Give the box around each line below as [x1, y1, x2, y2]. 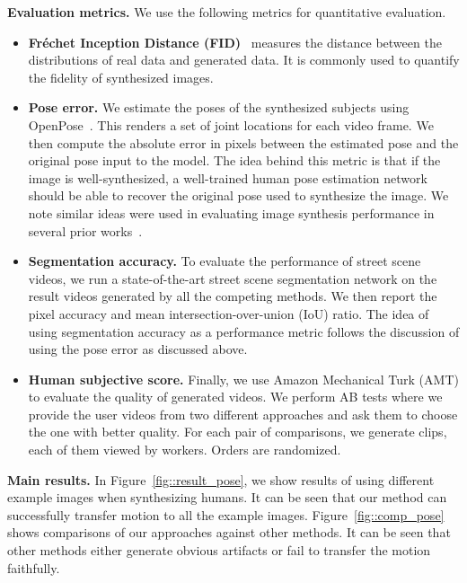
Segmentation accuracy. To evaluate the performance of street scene [28, 252, 421, 270]
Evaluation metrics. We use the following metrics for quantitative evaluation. [7, 3, 446, 21]
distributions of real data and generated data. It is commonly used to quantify [28, 50, 460, 69]
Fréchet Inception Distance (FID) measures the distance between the [28, 32, 442, 51]
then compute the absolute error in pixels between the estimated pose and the [28, 133, 459, 152]
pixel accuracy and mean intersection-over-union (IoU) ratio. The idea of [28, 304, 429, 322]
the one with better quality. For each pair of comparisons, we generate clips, [28, 422, 447, 441]
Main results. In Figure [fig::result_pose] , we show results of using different [7, 470, 435, 489]
